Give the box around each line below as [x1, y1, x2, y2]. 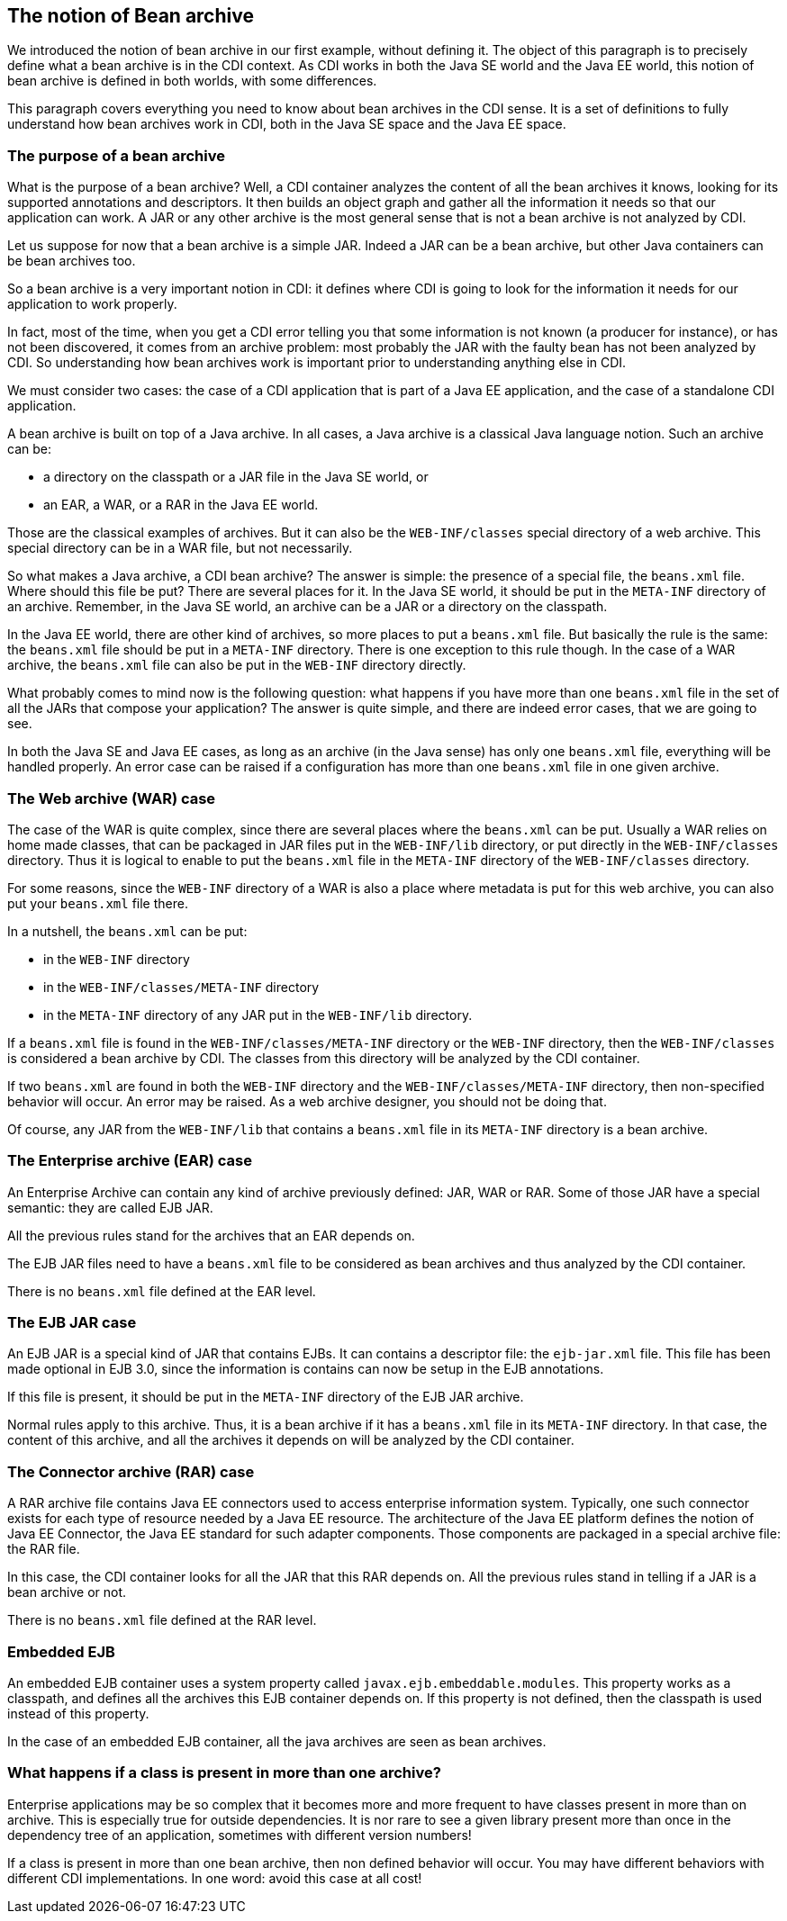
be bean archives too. [7, 253, 136, 269]
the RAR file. [7, 1541, 80, 1557]
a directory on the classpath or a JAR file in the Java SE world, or [43, 469, 429, 485]
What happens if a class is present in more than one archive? [7, 1763, 441, 1782]
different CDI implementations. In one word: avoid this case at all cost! [7, 1870, 422, 1886]
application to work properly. [7, 296, 177, 312]
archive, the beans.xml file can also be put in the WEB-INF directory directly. [7, 657, 466, 673]
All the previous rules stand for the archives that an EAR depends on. [7, 1227, 415, 1243]
